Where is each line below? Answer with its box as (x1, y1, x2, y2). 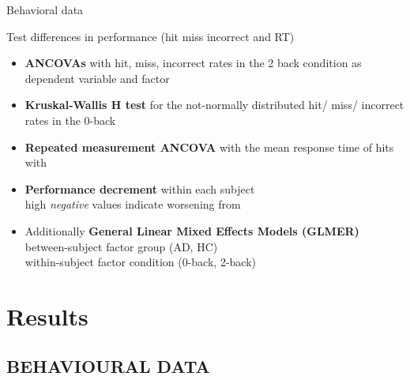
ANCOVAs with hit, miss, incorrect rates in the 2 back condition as (24, 55, 362, 71)
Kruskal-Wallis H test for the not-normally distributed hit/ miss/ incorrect (24, 96, 404, 113)
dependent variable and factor (24, 70, 170, 86)
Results (6, 299, 88, 332)
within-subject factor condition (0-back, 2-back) (24, 254, 256, 270)
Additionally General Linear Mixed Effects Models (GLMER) (24, 222, 359, 239)
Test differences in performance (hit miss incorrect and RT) (6, 28, 295, 44)
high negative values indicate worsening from (24, 196, 241, 213)
